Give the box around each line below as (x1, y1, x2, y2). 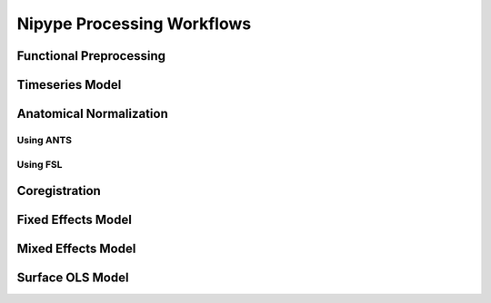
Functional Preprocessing (16, 48, 166, 64)
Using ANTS (16, 133, 73, 146)
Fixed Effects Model (16, 212, 132, 228)
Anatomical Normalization (16, 106, 168, 122)
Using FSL (16, 158, 63, 171)
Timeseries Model (16, 77, 122, 93)
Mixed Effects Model (16, 241, 136, 257)
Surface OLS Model (16, 270, 129, 286)
